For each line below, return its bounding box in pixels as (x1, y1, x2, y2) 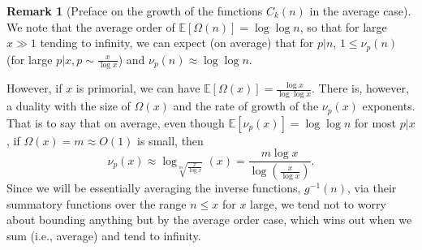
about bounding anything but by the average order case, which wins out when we (6, 211, 412, 228)
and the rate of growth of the (173, 97, 319, 114)
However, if (6, 80, 62, 97)
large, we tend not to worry (250, 195, 386, 212)
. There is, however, (311, 80, 409, 97)
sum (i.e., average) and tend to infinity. (6, 227, 201, 244)
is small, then (137, 131, 204, 149)
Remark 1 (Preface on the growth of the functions (6, 2, 263, 19)
